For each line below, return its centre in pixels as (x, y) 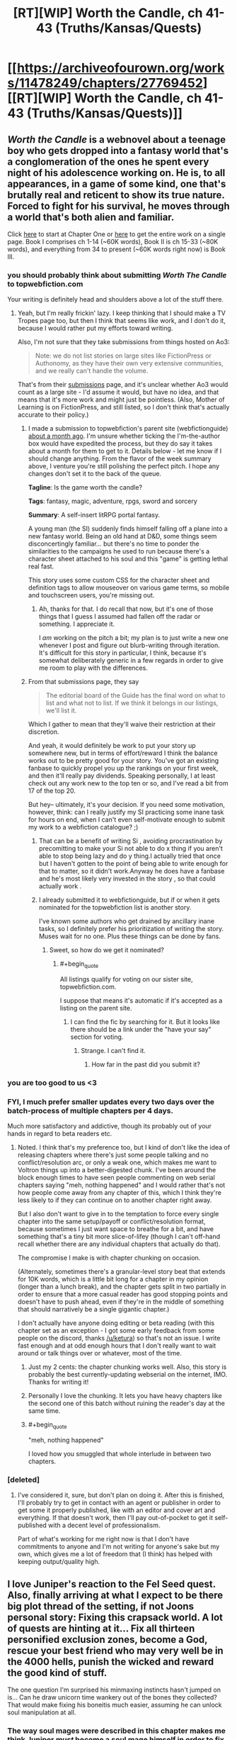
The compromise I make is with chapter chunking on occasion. (109, 1258)
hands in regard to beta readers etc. (60, 1134)
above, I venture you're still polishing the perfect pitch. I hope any (124, 466)
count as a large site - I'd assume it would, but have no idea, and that (118, 392)
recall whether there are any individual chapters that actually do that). (119, 1244)
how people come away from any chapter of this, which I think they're (119, 1193)
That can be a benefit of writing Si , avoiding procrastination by (131, 841)
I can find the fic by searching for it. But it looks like (145, 1022)
